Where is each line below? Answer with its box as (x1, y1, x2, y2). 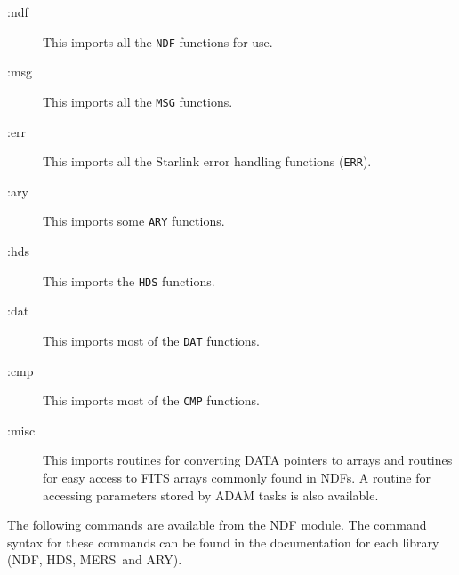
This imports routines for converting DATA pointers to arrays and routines (43, 451, 453, 469)
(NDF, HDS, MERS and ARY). (7, 550, 182, 569)
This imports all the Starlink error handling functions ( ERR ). (43, 152, 372, 171)
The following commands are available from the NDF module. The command (7, 515, 427, 534)
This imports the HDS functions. (43, 271, 215, 290)
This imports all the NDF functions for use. (43, 32, 273, 51)
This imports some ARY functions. (43, 212, 225, 230)
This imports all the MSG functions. (43, 92, 233, 110)
